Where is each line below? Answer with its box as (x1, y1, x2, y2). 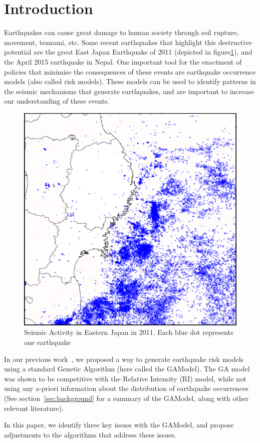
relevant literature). (4, 402, 64, 413)
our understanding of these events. (4, 96, 110, 106)
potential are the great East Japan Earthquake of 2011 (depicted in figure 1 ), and (4, 47, 252, 57)
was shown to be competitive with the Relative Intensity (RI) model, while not (4, 373, 246, 383)
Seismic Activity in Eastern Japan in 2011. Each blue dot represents (24, 327, 233, 337)
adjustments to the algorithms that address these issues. (4, 429, 176, 439)
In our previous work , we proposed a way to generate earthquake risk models (4, 353, 244, 364)
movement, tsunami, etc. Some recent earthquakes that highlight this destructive (4, 37, 252, 47)
